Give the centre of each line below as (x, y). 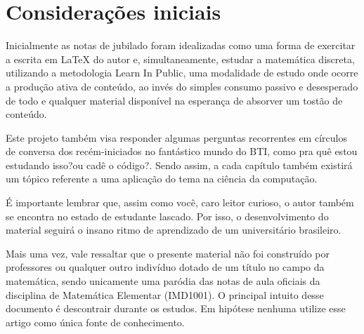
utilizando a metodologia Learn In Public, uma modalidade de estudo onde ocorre (182, 73)
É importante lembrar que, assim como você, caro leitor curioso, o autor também (180, 202)
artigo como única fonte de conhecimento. (95, 322)
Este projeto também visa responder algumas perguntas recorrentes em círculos (176, 137)
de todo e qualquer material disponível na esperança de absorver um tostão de (174, 100)
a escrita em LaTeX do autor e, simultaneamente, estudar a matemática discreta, (180, 59)
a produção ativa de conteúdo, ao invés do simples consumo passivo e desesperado (182, 86)
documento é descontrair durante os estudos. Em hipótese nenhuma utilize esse (176, 308)
